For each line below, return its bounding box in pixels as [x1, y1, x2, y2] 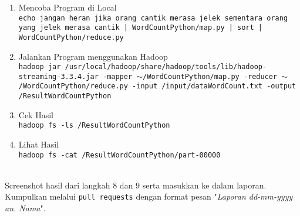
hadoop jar [18, 63, 61, 71]
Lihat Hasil [18, 138, 59, 150]
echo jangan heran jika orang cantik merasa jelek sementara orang [18, 13, 288, 22]
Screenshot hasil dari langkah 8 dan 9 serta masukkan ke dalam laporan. [5, 179, 267, 191]
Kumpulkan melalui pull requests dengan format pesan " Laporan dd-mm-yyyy [5, 190, 293, 203]
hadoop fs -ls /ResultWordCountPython [18, 121, 170, 130]
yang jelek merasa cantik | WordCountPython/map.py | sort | [18, 23, 263, 32]
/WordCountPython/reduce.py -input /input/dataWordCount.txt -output [18, 82, 296, 91]
